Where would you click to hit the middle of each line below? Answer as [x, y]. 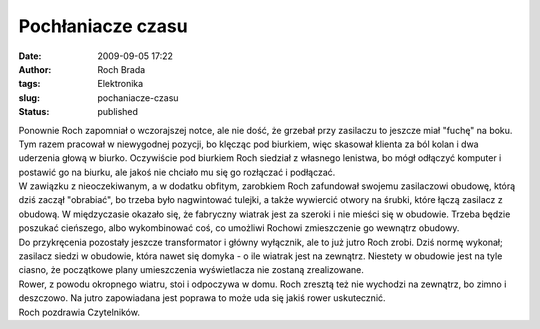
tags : [29, 84]
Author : [35, 69]
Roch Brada [121, 69]
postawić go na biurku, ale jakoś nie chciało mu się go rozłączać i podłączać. [177, 172]
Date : [30, 56]
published [118, 112]
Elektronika [120, 84]
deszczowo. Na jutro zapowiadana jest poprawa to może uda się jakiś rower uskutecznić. [202, 298]
